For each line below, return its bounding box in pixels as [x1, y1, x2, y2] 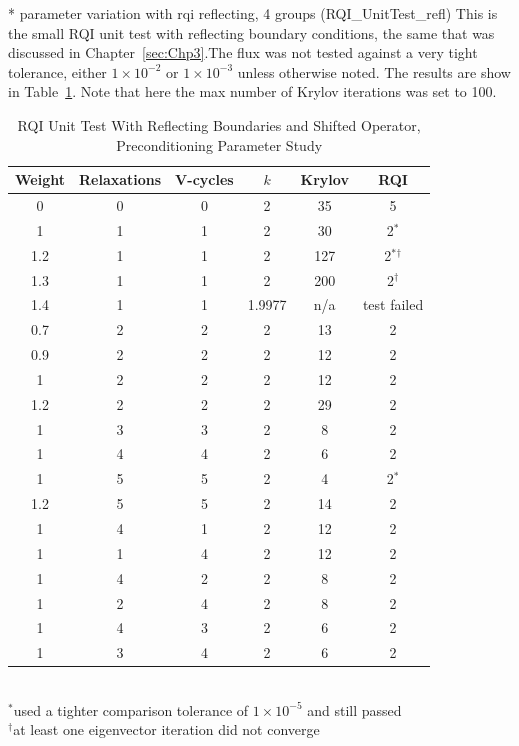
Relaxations [78, 169, 162, 190]
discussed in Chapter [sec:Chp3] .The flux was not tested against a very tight [8, 42, 478, 63]
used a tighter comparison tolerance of [13, 699, 249, 720]
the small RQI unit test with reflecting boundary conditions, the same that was [8, 22, 495, 43]
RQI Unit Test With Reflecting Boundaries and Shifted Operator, [17, 114, 421, 135]
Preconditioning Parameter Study [116, 134, 323, 155]
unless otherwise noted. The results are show [237, 61, 511, 82]
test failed [362, 294, 424, 315]
